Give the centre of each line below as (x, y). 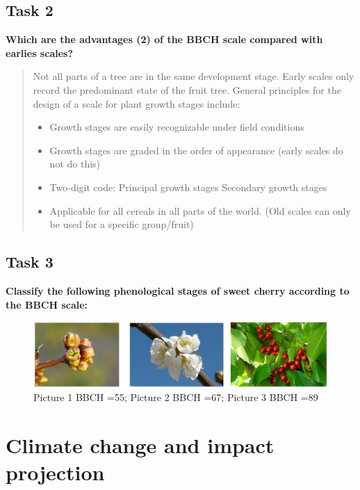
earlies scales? (40, 52)
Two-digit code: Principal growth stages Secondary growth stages (188, 187)
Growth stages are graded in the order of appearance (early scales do (196, 150)
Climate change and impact (140, 445)
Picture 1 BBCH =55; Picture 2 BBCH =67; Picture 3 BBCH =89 (176, 397)
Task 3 (30, 262)
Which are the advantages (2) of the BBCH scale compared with (164, 39)
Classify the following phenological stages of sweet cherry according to (178, 290)
